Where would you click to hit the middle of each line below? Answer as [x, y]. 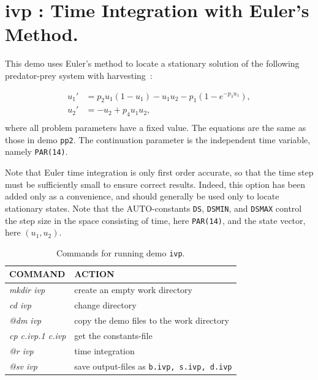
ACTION [94, 274]
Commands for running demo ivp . [121, 252]
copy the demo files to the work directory [152, 320]
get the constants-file [113, 335]
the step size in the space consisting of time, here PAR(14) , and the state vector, [155, 220]
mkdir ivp [27, 290]
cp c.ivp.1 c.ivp [38, 335]
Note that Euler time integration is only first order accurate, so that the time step [159, 172]
